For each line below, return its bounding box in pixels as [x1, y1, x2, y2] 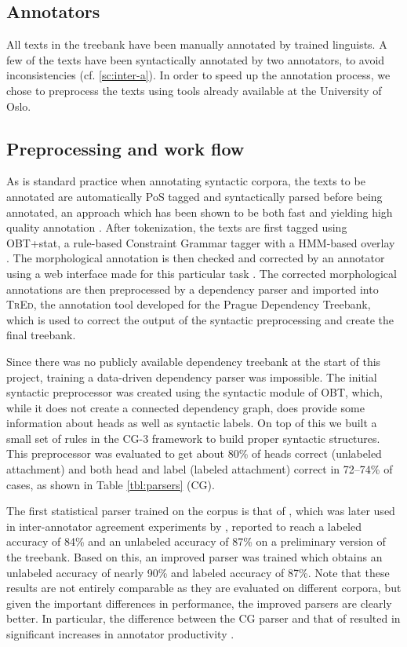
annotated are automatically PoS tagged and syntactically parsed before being [6, 188, 383, 204]
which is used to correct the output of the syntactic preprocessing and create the [6, 311, 394, 327]
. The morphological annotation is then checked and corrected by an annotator [6, 250, 385, 266]
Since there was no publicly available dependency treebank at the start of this [6, 353, 381, 369]
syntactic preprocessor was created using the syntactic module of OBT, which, [6, 384, 383, 400]
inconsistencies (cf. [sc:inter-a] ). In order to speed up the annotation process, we [6, 67, 391, 83]
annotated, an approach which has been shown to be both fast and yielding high [6, 203, 393, 220]
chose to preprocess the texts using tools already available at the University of [6, 82, 382, 98]
